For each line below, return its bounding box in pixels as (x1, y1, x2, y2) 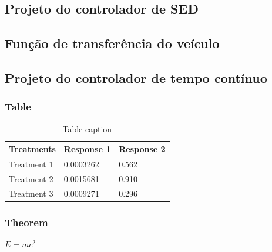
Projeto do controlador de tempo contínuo (5, 68, 267, 86)
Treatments (9, 143, 56, 155)
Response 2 (119, 143, 166, 155)
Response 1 (63, 143, 111, 155)
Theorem (5, 214, 48, 229)
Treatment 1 (9, 158, 53, 170)
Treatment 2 (9, 172, 53, 184)
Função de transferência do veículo (5, 34, 220, 52)
